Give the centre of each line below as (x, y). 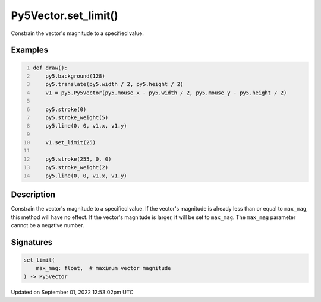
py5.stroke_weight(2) (77, 167)
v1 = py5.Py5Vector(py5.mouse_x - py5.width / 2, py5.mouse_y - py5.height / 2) (166, 93)
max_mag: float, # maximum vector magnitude (103, 268)
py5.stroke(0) (66, 109)
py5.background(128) (75, 76)
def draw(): (50, 68)
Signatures (32, 242)
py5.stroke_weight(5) (77, 117)
